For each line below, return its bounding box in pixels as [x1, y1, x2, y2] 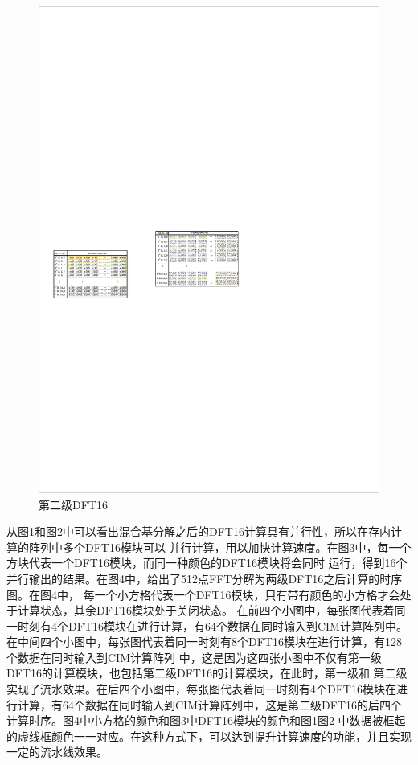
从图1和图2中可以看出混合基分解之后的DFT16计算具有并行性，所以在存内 [6, 523, 391, 540]
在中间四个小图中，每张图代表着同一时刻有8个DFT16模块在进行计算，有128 [6, 633, 402, 650]
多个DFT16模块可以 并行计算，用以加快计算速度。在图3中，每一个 [62, 538, 412, 555]
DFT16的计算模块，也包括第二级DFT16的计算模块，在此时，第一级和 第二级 [6, 664, 408, 681]
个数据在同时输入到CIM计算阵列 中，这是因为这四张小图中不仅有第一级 [6, 648, 382, 665]
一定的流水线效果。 [6, 743, 108, 760]
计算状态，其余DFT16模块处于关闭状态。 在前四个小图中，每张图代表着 [17, 602, 395, 619]
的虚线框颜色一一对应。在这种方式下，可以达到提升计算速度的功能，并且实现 [6, 727, 412, 744]
